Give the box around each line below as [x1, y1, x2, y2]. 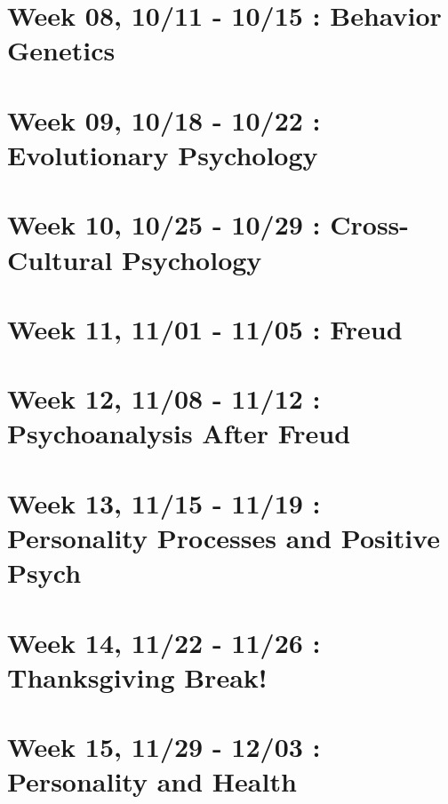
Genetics [7, 32, 116, 68]
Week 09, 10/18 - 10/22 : [7, 101, 321, 138]
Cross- [330, 206, 410, 243]
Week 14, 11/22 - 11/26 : [7, 624, 321, 660]
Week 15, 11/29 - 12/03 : [7, 728, 321, 765]
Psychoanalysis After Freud [7, 415, 351, 451]
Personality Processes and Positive [7, 520, 440, 555]
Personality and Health [7, 763, 297, 800]
